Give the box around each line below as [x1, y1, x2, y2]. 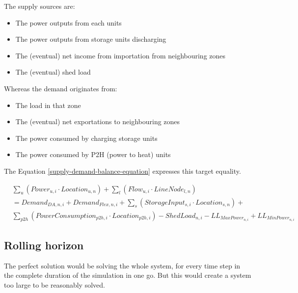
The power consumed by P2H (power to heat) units [15, 149, 171, 160]
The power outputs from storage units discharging [15, 34, 166, 44]
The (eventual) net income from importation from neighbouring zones [15, 50, 226, 60]
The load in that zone [15, 100, 81, 110]
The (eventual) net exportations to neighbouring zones [15, 116, 180, 127]
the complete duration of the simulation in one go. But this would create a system [4, 270, 251, 280]
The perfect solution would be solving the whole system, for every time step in [4, 260, 241, 270]
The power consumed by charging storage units [15, 133, 158, 143]
